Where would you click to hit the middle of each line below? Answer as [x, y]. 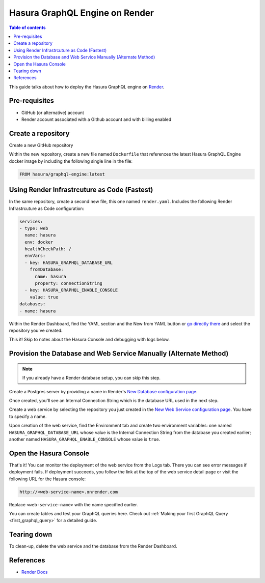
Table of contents [27, 28]
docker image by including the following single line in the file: [71, 161]
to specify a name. [28, 416]
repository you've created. [36, 330]
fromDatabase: [47, 270]
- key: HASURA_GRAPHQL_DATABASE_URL [69, 262]
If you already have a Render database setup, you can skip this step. [92, 378]
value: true [44, 297]
